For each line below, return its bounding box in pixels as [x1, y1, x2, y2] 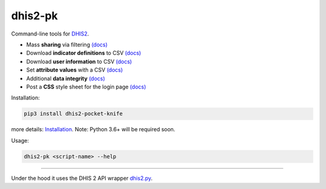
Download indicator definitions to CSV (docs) [26, 49, 141, 57]
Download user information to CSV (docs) [26, 58, 132, 65]
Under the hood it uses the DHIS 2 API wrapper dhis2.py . [11, 175, 153, 182]
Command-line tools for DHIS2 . [11, 30, 89, 37]
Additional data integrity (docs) [26, 75, 106, 82]
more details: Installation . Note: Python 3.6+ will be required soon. [11, 126, 176, 133]
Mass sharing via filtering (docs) [26, 41, 108, 48]
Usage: [11, 137, 30, 144]
